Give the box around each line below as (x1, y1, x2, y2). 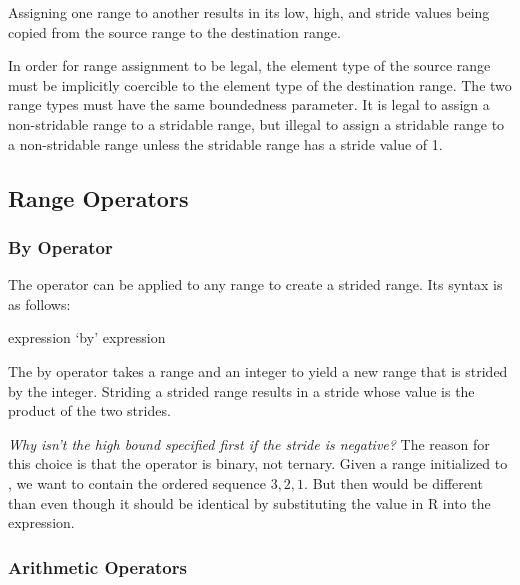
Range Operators (8, 182, 189, 213)
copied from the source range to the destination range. (8, 21, 341, 42)
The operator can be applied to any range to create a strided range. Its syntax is (8, 274, 503, 295)
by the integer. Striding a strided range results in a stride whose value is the (8, 380, 475, 401)
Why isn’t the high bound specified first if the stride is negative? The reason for (8, 433, 490, 454)
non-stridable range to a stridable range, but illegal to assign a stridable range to (8, 113, 505, 134)
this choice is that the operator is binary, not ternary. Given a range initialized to (8, 453, 508, 474)
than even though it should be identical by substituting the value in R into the (8, 492, 491, 513)
